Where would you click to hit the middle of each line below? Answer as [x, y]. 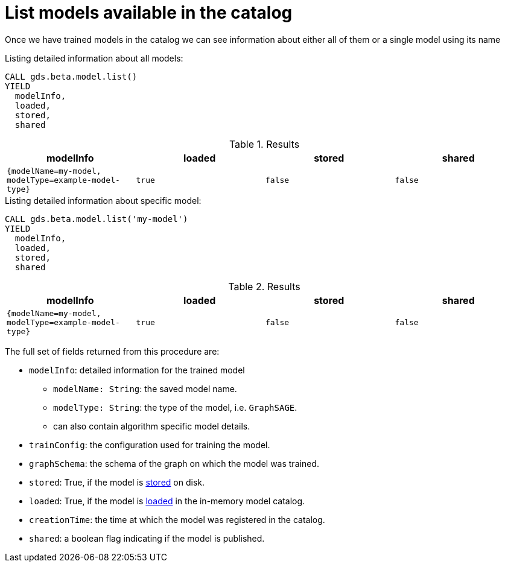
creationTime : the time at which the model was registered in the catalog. [177, 519]
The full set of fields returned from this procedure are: [112, 351]
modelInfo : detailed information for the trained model [137, 370]
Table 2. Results [264, 286]
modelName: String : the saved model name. [145, 388]
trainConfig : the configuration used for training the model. [150, 445]
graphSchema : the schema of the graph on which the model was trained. [174, 463]
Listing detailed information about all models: [94, 58]
